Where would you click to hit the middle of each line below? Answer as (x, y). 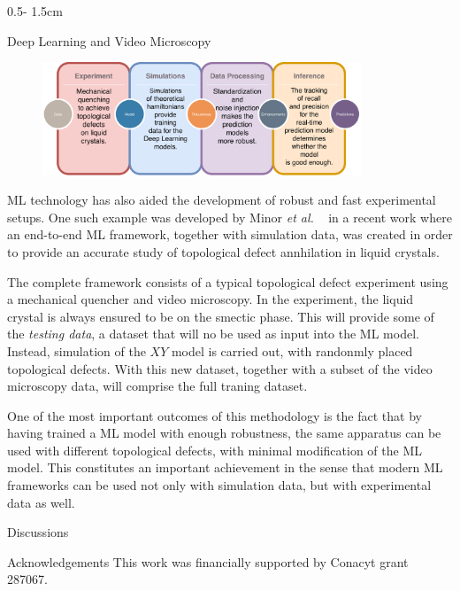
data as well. (41, 502)
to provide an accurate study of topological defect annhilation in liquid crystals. (223, 251)
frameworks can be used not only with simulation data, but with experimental (219, 485)
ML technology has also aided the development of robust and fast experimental (222, 200)
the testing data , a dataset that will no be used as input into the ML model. (213, 334)
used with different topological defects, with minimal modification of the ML (215, 450)
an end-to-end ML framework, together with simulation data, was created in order (230, 234)
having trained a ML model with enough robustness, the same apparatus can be (224, 433)
